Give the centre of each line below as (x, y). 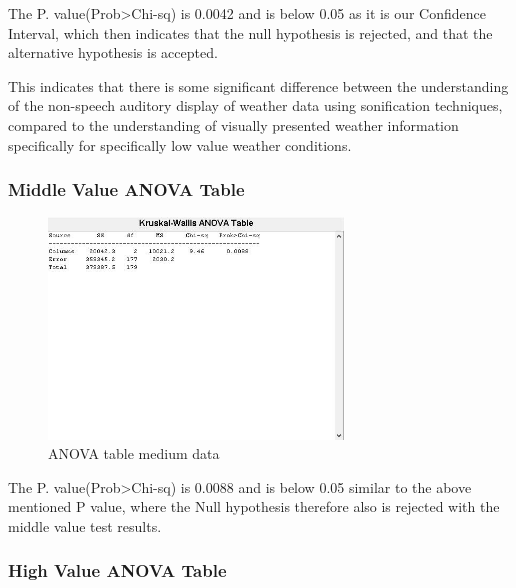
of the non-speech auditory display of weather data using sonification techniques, (255, 105)
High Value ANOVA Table (117, 570)
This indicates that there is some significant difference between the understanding (258, 85)
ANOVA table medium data (134, 453)
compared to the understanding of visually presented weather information (233, 124)
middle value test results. (85, 525)
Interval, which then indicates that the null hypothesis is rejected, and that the (250, 32)
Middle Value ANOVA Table (126, 189)
